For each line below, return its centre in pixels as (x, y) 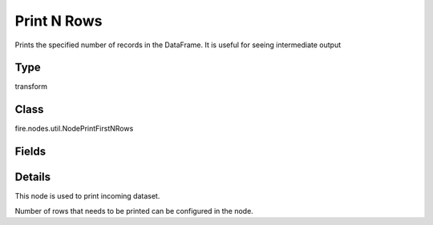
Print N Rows (59, 21)
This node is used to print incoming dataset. (87, 196)
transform (31, 86)
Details (33, 177)
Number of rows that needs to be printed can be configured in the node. (134, 211)
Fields (30, 152)
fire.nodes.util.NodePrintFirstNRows (74, 129)
